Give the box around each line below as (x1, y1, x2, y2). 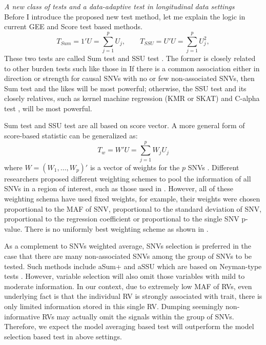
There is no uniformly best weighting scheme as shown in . (25, 223, 209, 234)
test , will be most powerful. (4, 103, 92, 113)
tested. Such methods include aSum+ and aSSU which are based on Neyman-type (4, 260, 262, 271)
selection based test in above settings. (4, 331, 122, 341)
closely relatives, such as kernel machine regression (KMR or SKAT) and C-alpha (4, 93, 260, 104)
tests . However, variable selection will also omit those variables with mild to (4, 271, 245, 281)
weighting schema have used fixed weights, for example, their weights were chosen (4, 193, 260, 204)
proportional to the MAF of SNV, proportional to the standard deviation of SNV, (4, 203, 262, 214)
